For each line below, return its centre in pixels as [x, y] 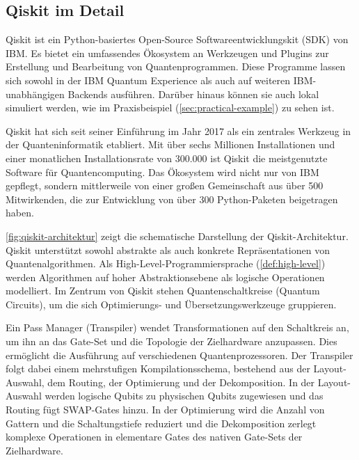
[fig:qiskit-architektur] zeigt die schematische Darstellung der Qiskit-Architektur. [177, 236]
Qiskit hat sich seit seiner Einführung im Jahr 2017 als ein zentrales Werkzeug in [178, 130]
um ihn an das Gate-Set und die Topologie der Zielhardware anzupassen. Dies [171, 341]
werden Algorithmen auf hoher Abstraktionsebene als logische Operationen [165, 277]
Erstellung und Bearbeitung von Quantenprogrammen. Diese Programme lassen [176, 66]
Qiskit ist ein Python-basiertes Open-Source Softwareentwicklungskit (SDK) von [177, 39]
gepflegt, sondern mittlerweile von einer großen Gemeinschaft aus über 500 [165, 185]
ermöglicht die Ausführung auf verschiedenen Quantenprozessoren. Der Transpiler [179, 355]
